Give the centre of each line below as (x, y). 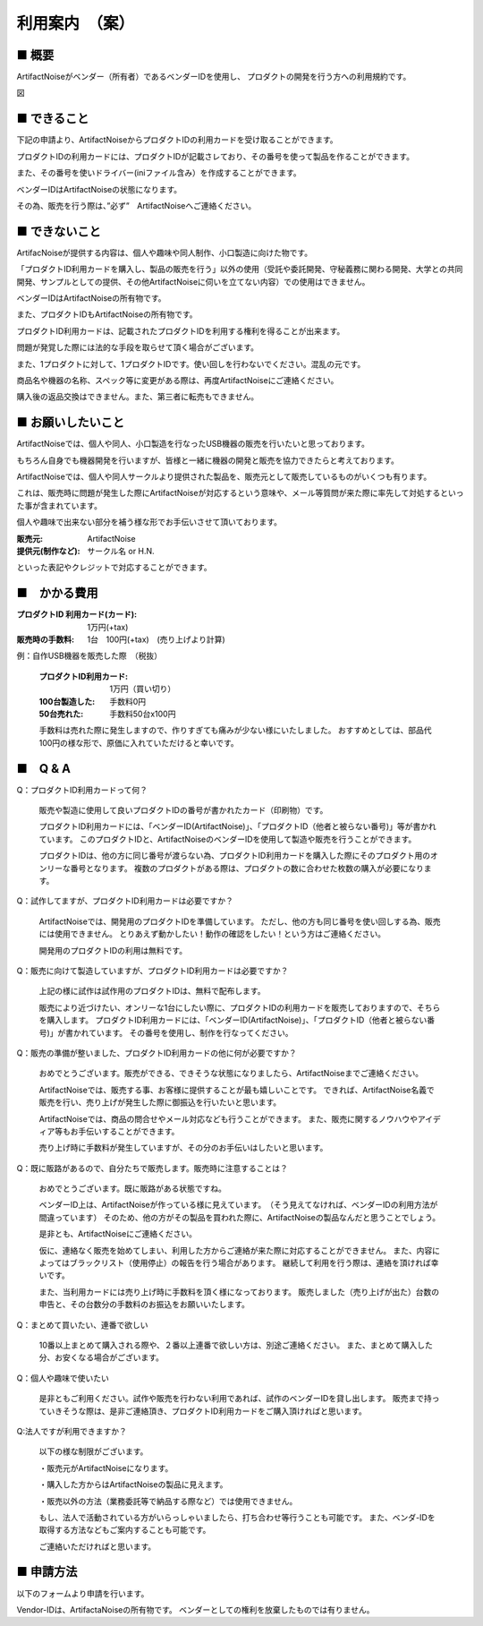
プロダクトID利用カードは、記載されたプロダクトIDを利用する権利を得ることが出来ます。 (181, 330)
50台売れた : (61, 714)
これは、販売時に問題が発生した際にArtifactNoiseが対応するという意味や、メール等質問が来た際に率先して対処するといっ (240, 493)
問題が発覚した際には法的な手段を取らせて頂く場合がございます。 (138, 347)
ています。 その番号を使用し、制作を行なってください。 (191, 1032)
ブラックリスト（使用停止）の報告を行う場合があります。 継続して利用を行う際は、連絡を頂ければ (250, 1263)
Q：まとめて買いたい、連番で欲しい (82, 1324)
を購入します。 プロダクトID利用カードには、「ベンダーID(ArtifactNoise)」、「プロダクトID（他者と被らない (233, 1020)
